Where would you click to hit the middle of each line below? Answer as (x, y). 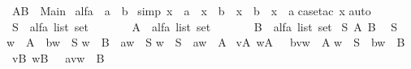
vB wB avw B (58, 57)
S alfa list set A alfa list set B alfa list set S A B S (205, 26)
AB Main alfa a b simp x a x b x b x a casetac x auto (191, 10)
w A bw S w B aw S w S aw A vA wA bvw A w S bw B (206, 42)
